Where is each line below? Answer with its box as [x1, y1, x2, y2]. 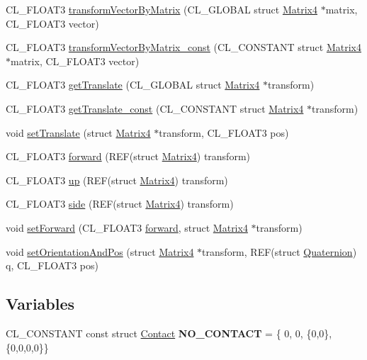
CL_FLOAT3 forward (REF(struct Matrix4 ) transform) [6, 149, 251, 164]
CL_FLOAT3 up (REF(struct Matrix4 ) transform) [6, 172, 228, 187]
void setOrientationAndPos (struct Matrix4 [6, 244, 194, 259]
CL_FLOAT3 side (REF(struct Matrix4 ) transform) [6, 196, 234, 211]
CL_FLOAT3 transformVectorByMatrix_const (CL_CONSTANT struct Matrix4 [6, 40, 361, 55]
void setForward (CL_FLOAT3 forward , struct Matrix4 [6, 220, 248, 235]
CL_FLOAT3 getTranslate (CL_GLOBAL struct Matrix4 [6, 77, 260, 92]
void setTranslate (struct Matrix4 [6, 125, 151, 140]
